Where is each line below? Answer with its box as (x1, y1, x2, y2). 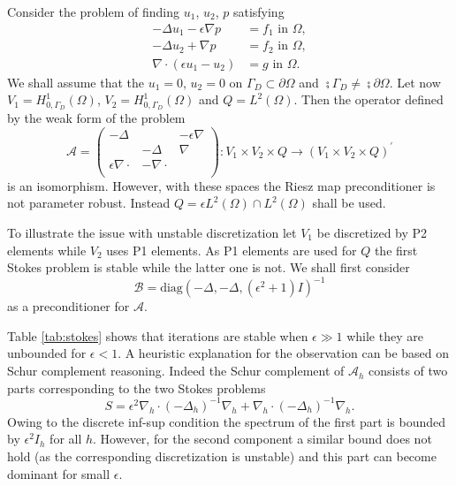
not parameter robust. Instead (7, 194, 171, 212)
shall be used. (312, 194, 386, 212)
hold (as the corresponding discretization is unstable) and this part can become (7, 446, 437, 465)
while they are (346, 326, 423, 345)
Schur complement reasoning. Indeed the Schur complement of (7, 361, 345, 380)
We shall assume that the (7, 72, 144, 91)
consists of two (369, 361, 448, 380)
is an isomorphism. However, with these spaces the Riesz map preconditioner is (7, 176, 436, 194)
